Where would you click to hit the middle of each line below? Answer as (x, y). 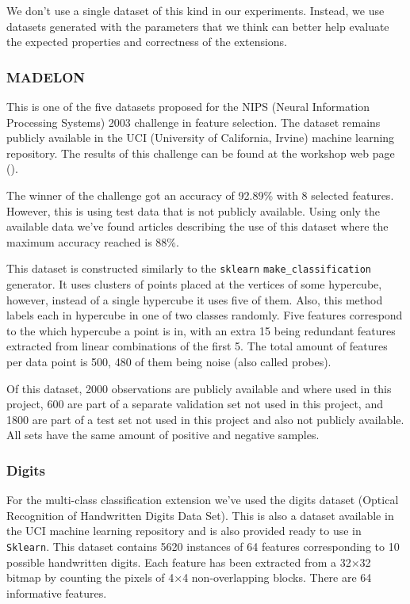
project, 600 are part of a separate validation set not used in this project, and (195, 404)
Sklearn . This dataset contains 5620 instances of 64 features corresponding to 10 (203, 546)
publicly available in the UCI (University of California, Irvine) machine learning (201, 138)
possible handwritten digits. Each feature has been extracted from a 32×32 (189, 562)
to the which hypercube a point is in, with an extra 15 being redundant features (201, 330)
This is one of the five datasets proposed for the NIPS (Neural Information (188, 106)
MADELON (46, 76)
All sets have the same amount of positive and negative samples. (163, 435)
